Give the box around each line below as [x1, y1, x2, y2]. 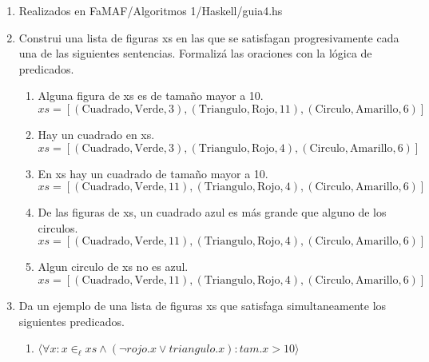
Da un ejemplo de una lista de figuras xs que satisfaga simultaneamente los [18, 296, 387, 313]
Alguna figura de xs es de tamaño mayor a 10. [38, 87, 264, 104]
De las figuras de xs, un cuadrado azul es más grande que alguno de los [38, 204, 387, 221]
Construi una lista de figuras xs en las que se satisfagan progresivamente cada [18, 29, 399, 46]
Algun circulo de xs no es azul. [38, 258, 189, 275]
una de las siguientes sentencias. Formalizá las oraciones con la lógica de [18, 45, 372, 62]
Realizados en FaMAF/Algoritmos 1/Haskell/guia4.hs [18, 2, 283, 18]
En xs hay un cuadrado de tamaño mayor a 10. [38, 165, 268, 181]
